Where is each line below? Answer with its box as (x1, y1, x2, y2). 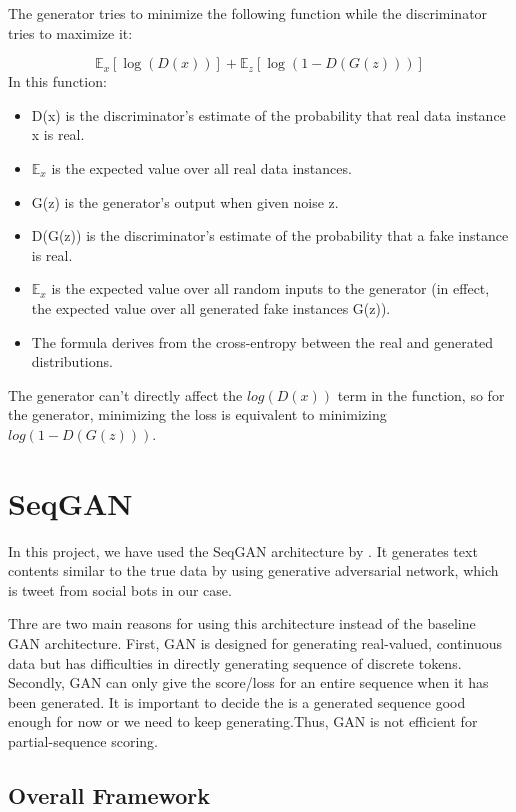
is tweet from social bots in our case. (8, 579, 232, 600)
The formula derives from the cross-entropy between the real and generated (31, 331, 494, 352)
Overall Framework (8, 779, 211, 810)
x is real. (31, 124, 85, 145)
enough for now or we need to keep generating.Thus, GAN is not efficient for (8, 711, 478, 732)
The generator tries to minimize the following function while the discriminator (8, 3, 488, 23)
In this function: (8, 71, 107, 92)
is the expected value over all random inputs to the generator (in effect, (51, 278, 490, 299)
